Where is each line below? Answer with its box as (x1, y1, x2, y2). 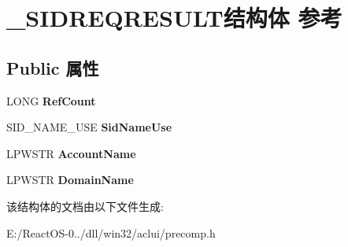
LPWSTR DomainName (6, 171, 134, 188)
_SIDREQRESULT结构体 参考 (6, 2, 342, 34)
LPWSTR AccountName (6, 145, 136, 161)
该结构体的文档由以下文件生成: (6, 197, 164, 214)
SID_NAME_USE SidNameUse (6, 119, 172, 135)
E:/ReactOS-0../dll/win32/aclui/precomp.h (6, 224, 216, 241)
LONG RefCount (6, 92, 96, 109)
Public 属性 (6, 55, 99, 79)
